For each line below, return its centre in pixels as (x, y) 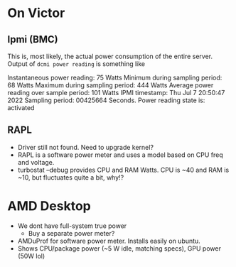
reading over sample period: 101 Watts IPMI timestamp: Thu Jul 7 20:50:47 (116, 93)
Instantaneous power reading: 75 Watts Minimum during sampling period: (115, 77)
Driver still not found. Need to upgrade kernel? (86, 147)
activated (21, 108)
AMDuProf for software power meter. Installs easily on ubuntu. (109, 241)
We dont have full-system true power (72, 226)
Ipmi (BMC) (33, 39)
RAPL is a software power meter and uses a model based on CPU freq (120, 155)
